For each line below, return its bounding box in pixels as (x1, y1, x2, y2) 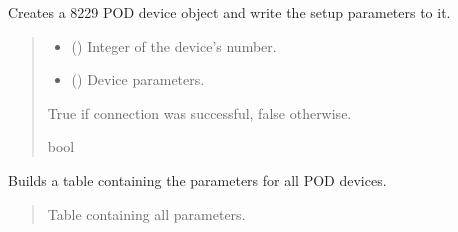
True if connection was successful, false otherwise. (47, 102, 352, 123)
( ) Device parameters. (71, 69, 205, 90)
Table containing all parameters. (47, 203, 246, 224)
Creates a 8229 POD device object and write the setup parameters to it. (8, 2, 451, 22)
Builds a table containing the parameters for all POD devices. (8, 169, 387, 190)
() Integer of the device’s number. (71, 35, 277, 56)
